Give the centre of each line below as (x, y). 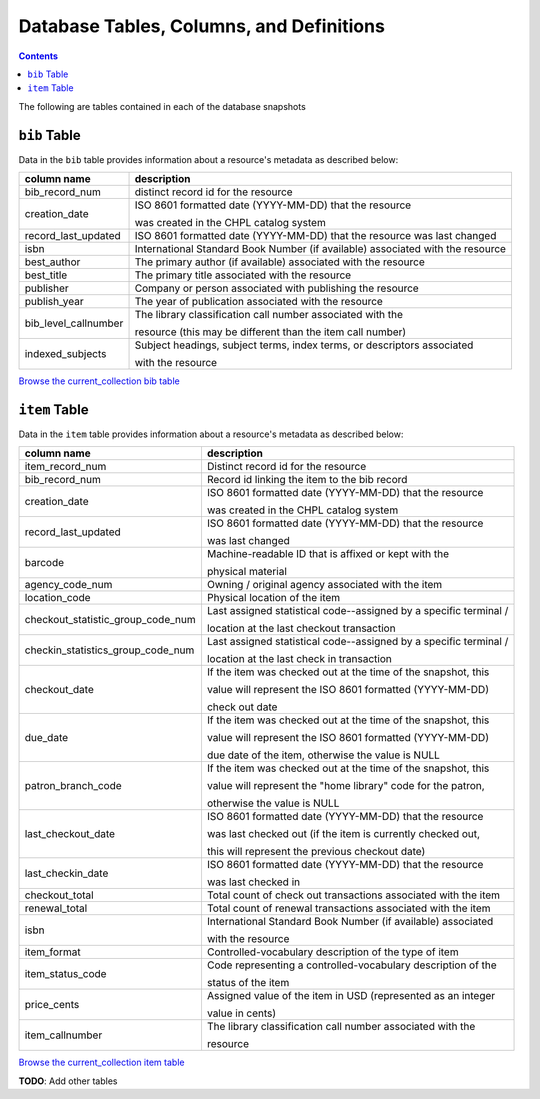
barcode (44, 563)
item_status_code (65, 974)
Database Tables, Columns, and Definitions (201, 26)
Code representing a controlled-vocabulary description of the (351, 965)
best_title (46, 275)
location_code (57, 598)
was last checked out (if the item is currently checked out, (343, 834)
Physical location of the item (273, 598)
